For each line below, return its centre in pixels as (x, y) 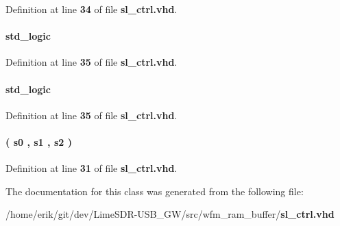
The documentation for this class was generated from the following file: (155, 191)
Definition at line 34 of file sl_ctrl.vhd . (92, 9)
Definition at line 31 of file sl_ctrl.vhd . (92, 168)
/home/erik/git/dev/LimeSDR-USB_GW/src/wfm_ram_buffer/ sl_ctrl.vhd (170, 214)
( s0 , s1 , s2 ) (39, 141)
